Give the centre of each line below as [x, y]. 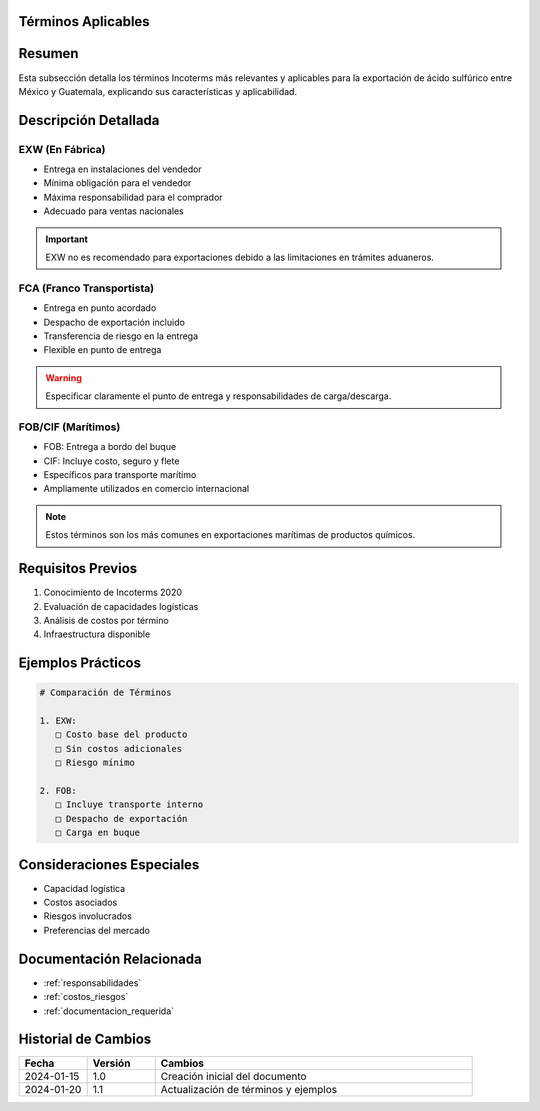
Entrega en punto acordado [100, 308]
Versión [111, 1063]
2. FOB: [58, 791]
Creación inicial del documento [233, 1077]
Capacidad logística [84, 888]
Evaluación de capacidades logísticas [121, 606]
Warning [63, 377]
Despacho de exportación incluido [114, 322]
